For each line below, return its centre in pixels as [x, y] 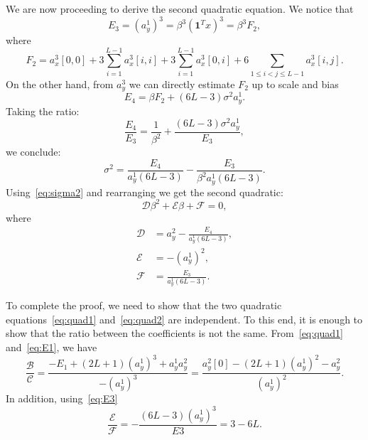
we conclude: [33, 152]
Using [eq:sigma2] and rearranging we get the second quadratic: [145, 192]
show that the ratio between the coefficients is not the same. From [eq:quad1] [174, 333]
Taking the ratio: [43, 111]
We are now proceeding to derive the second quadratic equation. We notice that [180, 9]
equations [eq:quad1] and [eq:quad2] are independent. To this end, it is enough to [184, 319]
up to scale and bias [295, 84]
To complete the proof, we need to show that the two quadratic [144, 305]
